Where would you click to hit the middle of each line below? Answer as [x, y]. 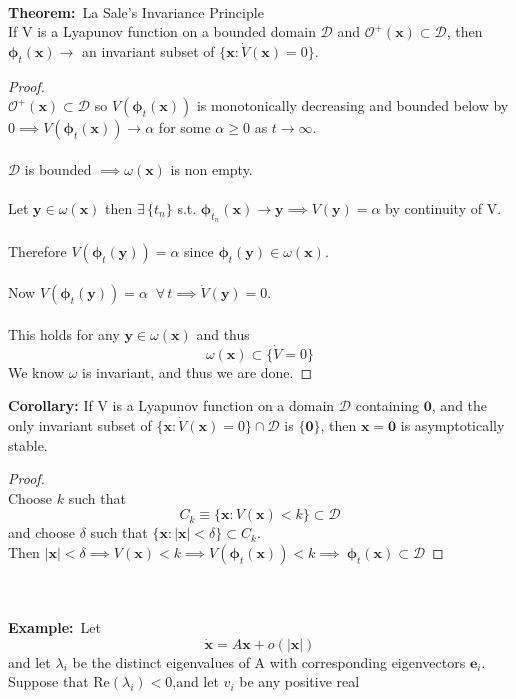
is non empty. [211, 168]
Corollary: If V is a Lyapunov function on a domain [171, 405]
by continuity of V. [443, 207]
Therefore [37, 250]
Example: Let [54, 627]
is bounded [58, 168]
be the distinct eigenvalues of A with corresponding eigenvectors [269, 661]
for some [184, 127]
